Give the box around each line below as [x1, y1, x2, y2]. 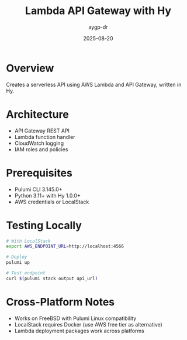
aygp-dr [88, 23, 108, 30]
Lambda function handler [14, 133, 75, 140]
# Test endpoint [6, 270, 46, 276]
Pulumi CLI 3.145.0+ [14, 186, 63, 193]
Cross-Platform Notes [6, 295, 115, 308]
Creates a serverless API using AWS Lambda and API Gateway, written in [6, 81, 182, 88]
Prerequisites [6, 166, 73, 179]
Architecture [6, 107, 69, 121]
